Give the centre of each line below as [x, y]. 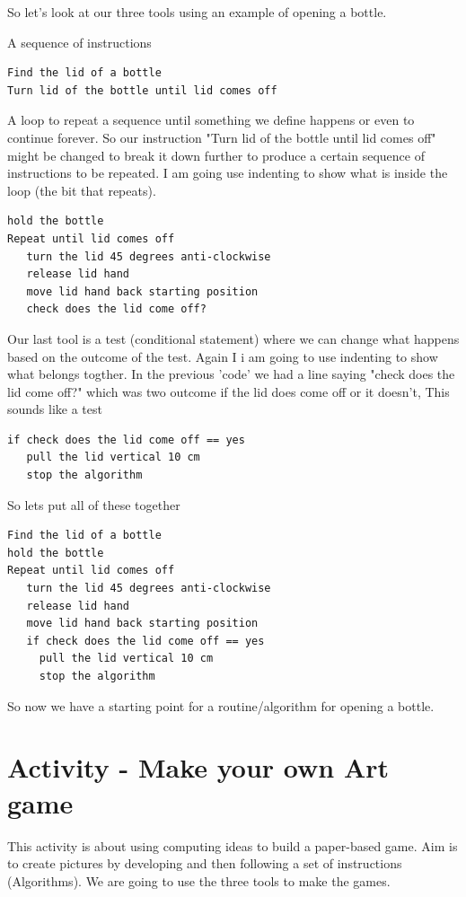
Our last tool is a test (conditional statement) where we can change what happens [233, 338]
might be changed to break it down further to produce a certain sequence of [216, 155]
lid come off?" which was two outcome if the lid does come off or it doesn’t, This [229, 391]
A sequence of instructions [79, 42]
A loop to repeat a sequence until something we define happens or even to [211, 120]
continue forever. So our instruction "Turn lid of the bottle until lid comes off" [222, 137]
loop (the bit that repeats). [82, 190]
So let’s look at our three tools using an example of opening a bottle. [197, 12]
